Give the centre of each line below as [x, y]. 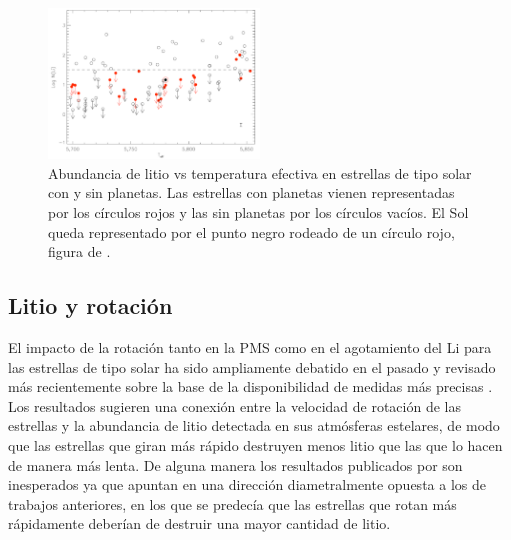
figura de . [79, 251]
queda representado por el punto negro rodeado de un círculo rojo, [251, 231]
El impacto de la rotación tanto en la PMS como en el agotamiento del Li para [250, 347]
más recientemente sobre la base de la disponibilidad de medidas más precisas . [250, 386]
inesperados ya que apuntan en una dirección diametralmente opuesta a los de [247, 484]
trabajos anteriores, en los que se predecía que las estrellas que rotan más [232, 503]
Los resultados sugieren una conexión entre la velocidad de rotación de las [234, 405]
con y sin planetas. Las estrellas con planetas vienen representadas [251, 192]
